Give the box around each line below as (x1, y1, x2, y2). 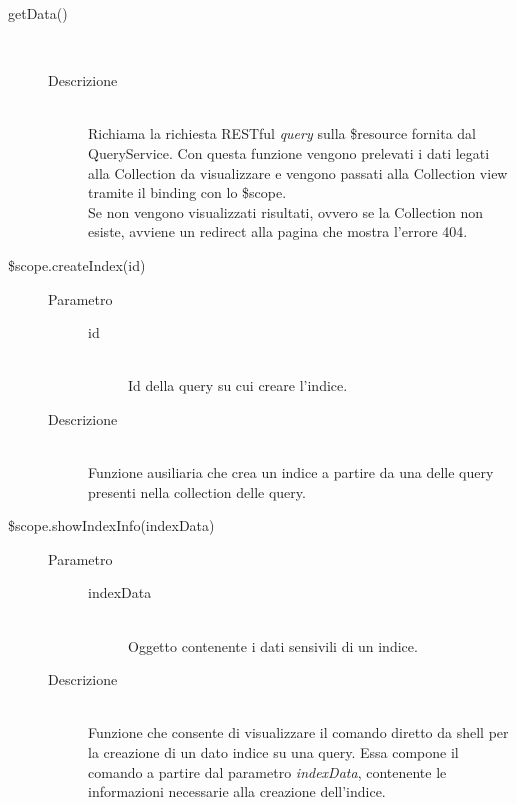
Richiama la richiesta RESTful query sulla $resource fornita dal (88, 123, 477, 144)
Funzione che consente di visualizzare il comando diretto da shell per (88, 722, 509, 743)
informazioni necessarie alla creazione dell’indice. (88, 781, 386, 802)
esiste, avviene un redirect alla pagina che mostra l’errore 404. (88, 221, 468, 242)
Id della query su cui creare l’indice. (128, 375, 348, 396)
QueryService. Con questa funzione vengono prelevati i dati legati (88, 142, 490, 163)
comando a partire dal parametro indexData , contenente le (88, 761, 447, 782)
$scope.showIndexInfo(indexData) (8, 515, 215, 536)
